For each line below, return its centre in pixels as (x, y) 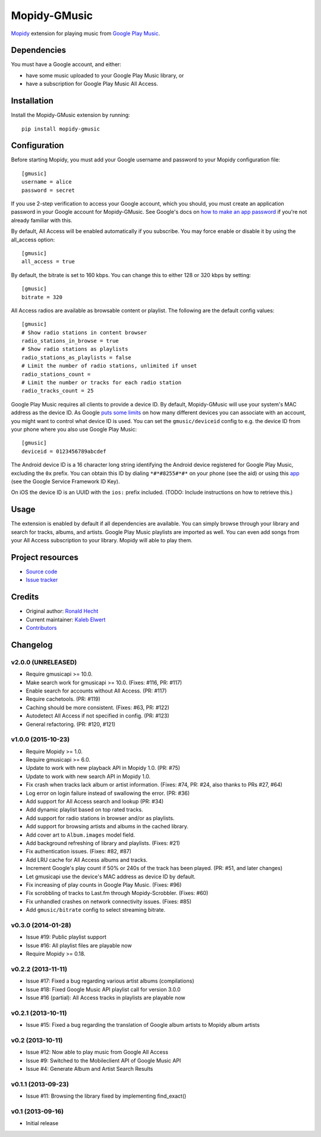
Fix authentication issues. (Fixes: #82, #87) (79, 852)
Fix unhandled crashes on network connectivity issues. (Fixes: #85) (109, 901)
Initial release (42, 1123)
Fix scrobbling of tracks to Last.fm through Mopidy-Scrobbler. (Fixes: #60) (117, 893)
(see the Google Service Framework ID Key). (65, 481)
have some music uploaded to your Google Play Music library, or (105, 75)
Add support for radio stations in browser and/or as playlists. (100, 818)
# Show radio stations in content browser (84, 333)
